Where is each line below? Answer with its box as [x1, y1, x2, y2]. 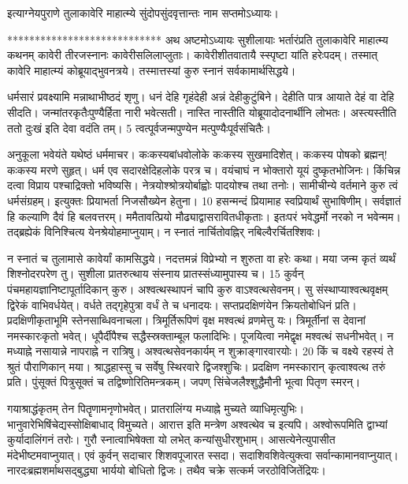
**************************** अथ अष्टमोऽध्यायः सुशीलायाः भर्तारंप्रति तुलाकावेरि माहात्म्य [7, 31, 388, 47]
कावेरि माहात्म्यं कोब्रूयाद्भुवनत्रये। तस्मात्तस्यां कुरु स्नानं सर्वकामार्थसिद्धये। [7, 62, 296, 78]
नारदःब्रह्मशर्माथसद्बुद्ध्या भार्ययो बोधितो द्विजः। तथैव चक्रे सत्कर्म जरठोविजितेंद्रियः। [7, 462, 327, 478]
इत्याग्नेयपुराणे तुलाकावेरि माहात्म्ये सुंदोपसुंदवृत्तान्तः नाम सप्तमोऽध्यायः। [7, 5, 280, 21]
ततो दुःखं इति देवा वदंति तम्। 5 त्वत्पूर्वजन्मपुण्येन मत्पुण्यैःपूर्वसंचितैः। [7, 119, 271, 136]
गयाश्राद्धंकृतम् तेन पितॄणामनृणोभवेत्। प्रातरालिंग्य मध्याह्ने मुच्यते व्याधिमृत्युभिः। [7, 400, 305, 417]
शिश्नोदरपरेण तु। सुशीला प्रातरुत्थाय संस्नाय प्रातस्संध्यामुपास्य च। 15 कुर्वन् [7, 265, 304, 282]
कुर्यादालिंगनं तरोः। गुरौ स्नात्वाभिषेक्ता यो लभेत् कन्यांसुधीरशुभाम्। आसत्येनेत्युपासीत [7, 431, 336, 448]
